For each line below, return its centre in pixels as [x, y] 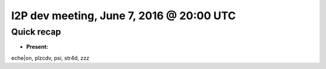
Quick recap [36, 32]
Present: [37, 47]
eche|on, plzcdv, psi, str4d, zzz [50, 58]
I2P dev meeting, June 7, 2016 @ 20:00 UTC [123, 16]
